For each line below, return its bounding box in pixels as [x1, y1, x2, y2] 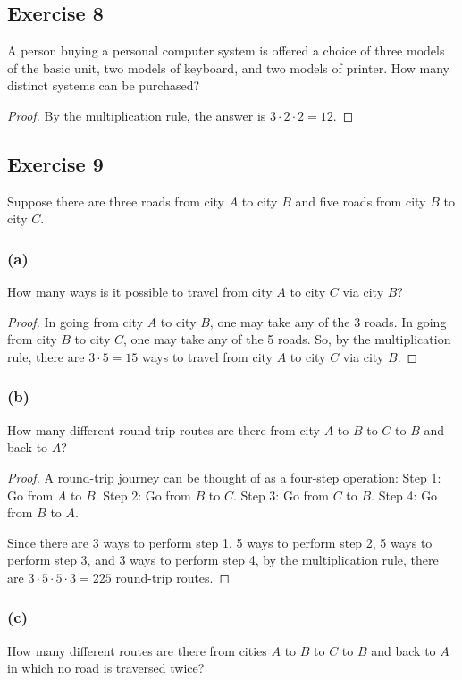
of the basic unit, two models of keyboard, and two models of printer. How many [7, 58, 450, 77]
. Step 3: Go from [232, 485, 329, 504]
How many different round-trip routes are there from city [7, 420, 320, 439]
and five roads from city [295, 191, 426, 210]
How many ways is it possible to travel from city [7, 282, 273, 301]
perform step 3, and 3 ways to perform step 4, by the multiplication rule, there [7, 550, 439, 569]
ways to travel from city [142, 347, 273, 365]
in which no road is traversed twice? [7, 659, 205, 677]
